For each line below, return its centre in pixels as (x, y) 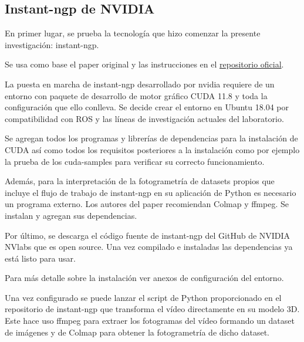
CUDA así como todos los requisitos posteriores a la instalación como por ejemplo (152, 149)
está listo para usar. (40, 258)
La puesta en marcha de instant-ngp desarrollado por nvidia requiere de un (140, 84)
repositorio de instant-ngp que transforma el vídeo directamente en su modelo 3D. (152, 309)
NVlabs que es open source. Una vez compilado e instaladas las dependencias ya (149, 247)
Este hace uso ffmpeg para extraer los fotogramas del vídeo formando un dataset (150, 321)
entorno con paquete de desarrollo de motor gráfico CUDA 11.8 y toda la (136, 95)
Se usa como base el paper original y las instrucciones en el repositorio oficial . (144, 64)
